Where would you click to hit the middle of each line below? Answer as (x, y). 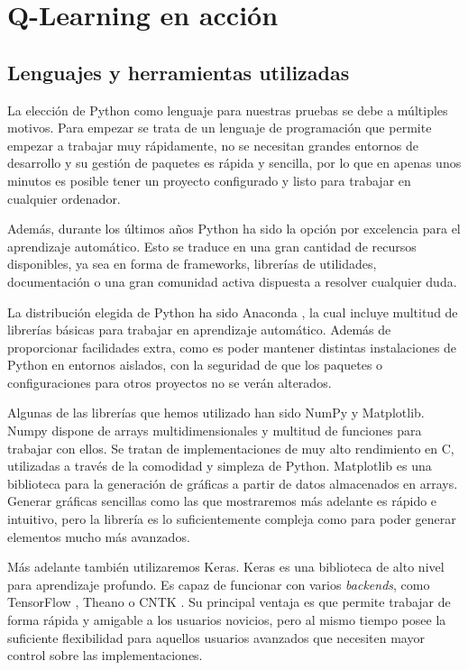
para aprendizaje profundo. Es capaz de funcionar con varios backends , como (219, 584)
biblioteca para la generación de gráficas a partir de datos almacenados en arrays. (233, 483)
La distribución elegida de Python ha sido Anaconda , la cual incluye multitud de (233, 312)
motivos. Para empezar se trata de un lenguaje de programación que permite (220, 128)
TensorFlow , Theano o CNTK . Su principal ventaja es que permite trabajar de (229, 602)
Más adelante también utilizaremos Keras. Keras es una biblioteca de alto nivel (226, 567)
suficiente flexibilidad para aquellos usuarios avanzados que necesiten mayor (216, 637)
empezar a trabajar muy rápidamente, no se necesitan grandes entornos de (213, 145)
